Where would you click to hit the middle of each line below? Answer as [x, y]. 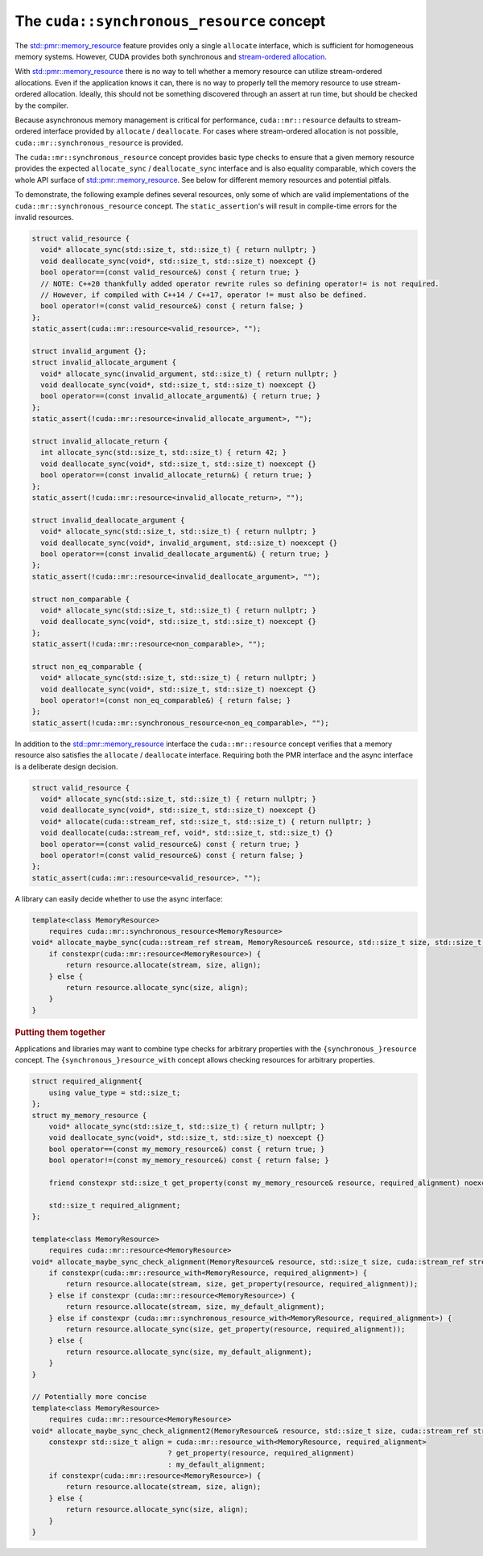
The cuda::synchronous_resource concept [170, 21]
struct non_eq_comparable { [87, 667]
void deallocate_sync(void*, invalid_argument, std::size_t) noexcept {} [189, 543]
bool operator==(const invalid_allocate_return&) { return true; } [176, 475]
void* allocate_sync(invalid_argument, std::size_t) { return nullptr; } [189, 374]
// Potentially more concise [89, 1397]
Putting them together [60, 1032]
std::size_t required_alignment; [115, 1205]
